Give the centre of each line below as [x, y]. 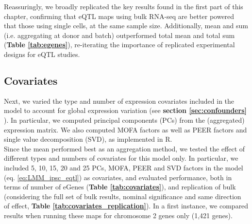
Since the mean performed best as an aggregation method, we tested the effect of [125, 148]
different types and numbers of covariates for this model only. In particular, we [121, 158]
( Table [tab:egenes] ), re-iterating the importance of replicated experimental [119, 45]
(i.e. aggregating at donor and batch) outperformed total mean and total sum [119, 35]
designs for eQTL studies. [42, 54]
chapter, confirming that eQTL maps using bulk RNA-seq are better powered [119, 16]
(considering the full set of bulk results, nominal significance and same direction [123, 196]
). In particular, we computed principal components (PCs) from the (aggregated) [124, 120]
